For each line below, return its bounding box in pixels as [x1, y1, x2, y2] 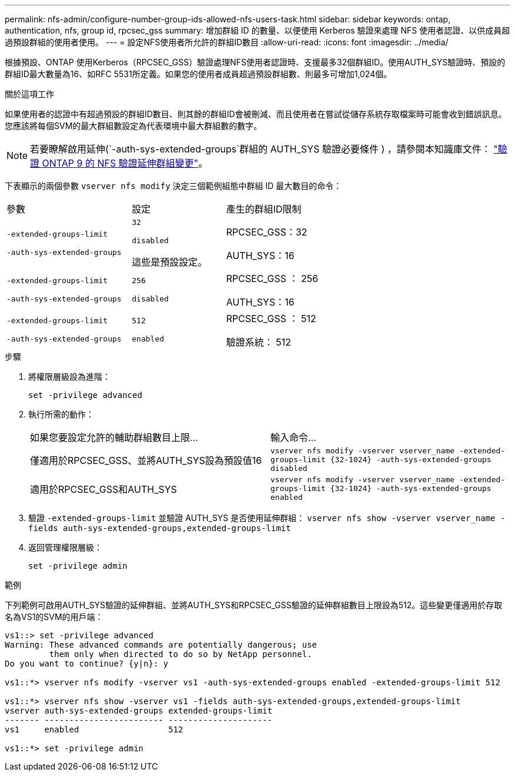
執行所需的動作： [28, 409, 94, 419]
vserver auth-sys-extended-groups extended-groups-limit [5, 706, 273, 715]
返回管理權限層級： [28, 542, 102, 552]
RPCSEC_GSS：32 [226, 226, 307, 238]
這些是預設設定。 [132, 256, 208, 268]
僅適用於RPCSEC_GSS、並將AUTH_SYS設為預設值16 [30, 454, 262, 466]
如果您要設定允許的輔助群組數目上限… [30, 432, 198, 443]
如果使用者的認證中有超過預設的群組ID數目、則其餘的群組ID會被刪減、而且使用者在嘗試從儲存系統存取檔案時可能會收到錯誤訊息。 [5, 109, 507, 119]
